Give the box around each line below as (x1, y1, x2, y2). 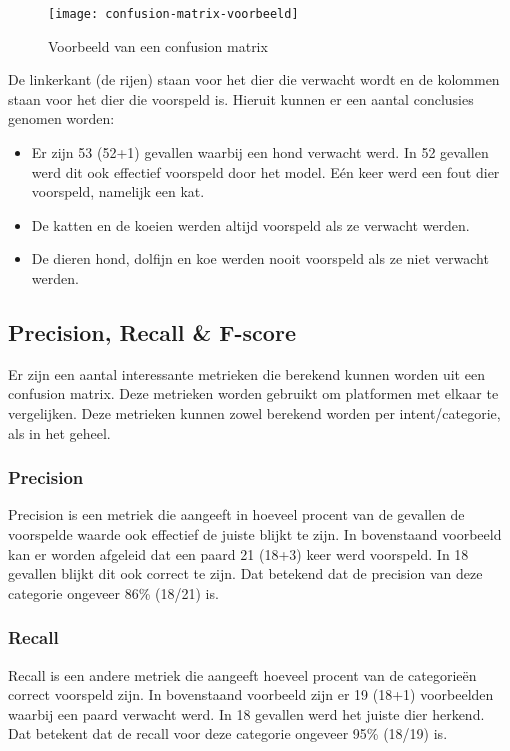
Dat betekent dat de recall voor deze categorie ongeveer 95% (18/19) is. (8, 723, 448, 744)
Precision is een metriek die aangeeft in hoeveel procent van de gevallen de (8, 504, 465, 525)
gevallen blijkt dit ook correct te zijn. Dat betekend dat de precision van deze (8, 563, 483, 584)
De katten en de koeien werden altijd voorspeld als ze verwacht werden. (31, 214, 470, 235)
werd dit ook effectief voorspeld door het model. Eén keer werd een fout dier (31, 161, 500, 182)
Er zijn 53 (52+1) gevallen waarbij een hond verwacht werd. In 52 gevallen (31, 142, 489, 163)
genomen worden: (8, 108, 115, 129)
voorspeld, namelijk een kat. (31, 181, 205, 202)
